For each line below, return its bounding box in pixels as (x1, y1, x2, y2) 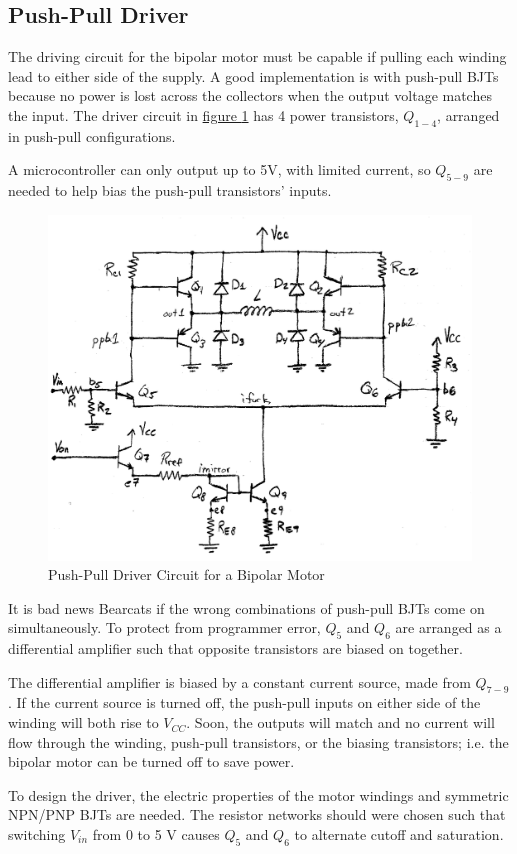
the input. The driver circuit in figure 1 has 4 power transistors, (8, 104, 399, 125)
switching (8, 824, 66, 845)
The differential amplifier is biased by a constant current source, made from (8, 671, 471, 692)
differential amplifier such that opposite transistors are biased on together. (8, 638, 463, 659)
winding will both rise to (8, 712, 159, 733)
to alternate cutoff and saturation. (294, 824, 504, 845)
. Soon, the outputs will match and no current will (186, 712, 495, 733)
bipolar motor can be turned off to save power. (8, 751, 295, 772)
